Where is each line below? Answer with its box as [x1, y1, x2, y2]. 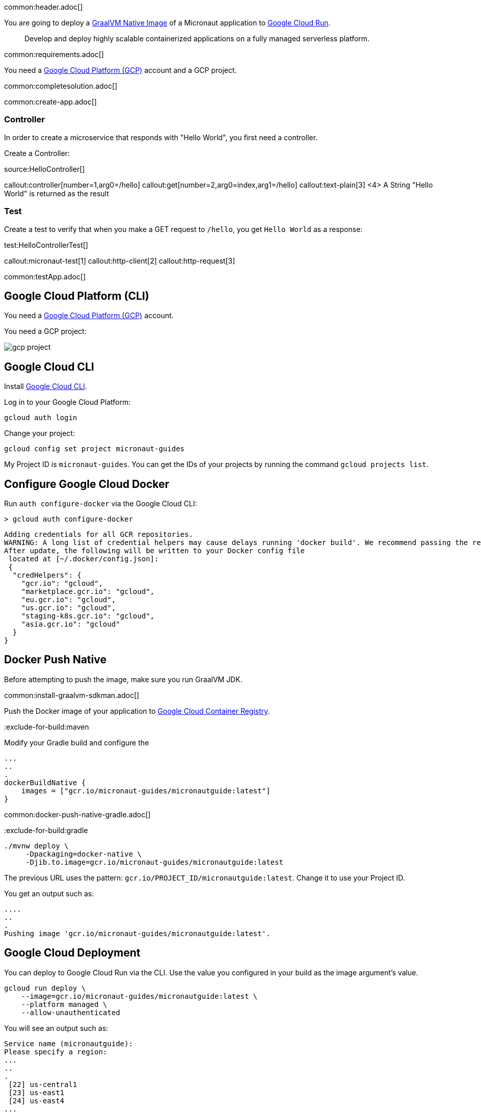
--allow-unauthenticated [21, 1008, 120, 1017]
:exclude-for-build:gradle [4, 825, 88, 835]
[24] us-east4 [8, 1096, 65, 1105]
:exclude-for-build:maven [4, 722, 89, 731]
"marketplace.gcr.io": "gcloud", [21, 587, 155, 596]
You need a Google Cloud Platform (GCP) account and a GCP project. [4, 66, 237, 74]
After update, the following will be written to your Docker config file [4, 547, 305, 555]
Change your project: [4, 429, 75, 438]
